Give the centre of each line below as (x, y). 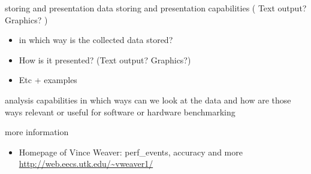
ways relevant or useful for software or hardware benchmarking (120, 112)
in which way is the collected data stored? (96, 40)
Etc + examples (48, 80)
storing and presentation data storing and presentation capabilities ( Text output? (156, 8)
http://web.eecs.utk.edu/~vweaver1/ (86, 164)
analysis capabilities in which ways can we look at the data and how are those (148, 100)
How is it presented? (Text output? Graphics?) (105, 59)
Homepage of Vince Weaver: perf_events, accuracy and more (131, 152)
